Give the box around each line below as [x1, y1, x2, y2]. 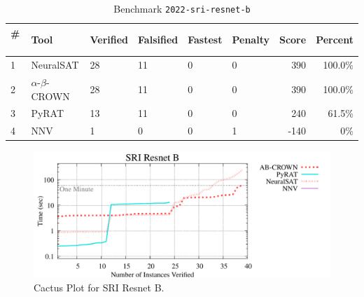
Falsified [138, 32, 178, 47]
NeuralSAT [31, 57, 79, 72]
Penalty [232, 32, 269, 47]
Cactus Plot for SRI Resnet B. [34, 280, 164, 295]
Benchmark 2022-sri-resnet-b [113, 1, 251, 15]
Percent [316, 32, 353, 47]
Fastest [188, 32, 223, 47]
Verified [90, 32, 129, 47]
